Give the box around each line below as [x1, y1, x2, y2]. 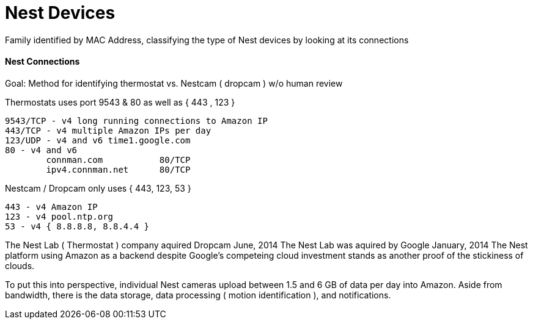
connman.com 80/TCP [46, 154, 191, 165]
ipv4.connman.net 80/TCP [46, 164, 191, 175]
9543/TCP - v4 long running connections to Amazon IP [5, 115, 268, 126]
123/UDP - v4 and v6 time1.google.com [5, 135, 191, 145]
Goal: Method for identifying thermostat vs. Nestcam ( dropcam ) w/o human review [5, 77, 343, 88]
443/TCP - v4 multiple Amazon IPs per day [5, 125, 211, 135]
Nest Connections [5, 56, 80, 67]
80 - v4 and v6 [5, 145, 78, 155]
